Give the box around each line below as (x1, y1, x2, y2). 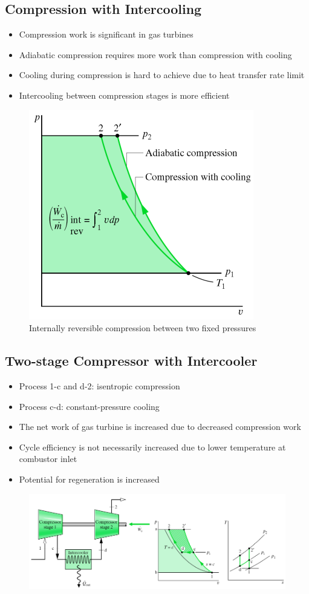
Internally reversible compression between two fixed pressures (29, 322, 256, 334)
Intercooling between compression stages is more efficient (19, 88, 230, 101)
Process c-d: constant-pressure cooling (19, 400, 160, 412)
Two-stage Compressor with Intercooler (5, 351, 258, 370)
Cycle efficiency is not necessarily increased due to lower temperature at (19, 440, 286, 453)
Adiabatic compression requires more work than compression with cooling (19, 48, 292, 61)
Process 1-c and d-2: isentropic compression (19, 379, 180, 392)
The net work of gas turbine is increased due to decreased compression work (19, 420, 301, 433)
